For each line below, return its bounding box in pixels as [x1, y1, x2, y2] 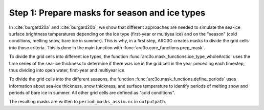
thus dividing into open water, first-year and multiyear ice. [9, 67, 126, 73]
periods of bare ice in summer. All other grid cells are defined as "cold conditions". [9, 90, 176, 96]
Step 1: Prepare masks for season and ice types [9, 7, 205, 18]
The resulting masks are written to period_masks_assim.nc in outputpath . [9, 99, 166, 105]
